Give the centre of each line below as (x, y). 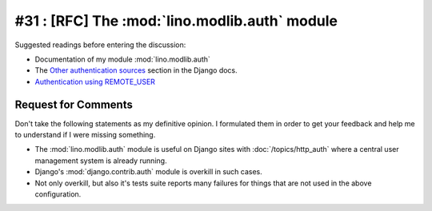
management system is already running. (101, 161)
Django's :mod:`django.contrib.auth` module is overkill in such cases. (149, 172)
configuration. (58, 194)
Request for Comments (74, 104)
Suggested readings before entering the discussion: (100, 45)
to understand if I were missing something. (85, 135)
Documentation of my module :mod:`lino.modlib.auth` (123, 59)
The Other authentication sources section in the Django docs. (136, 70)
